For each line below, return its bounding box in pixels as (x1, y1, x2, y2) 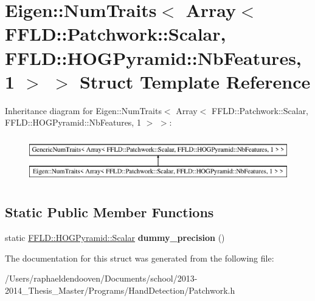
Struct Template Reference (79, 69, 311, 93)
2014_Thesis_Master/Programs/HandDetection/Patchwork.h (5, 284, 235, 297)
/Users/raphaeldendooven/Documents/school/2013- (5, 272, 198, 285)
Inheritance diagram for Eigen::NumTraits (5, 104, 162, 117)
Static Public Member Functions (5, 203, 214, 222)
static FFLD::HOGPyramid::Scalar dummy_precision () (5, 231, 225, 244)
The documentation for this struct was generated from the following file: (5, 251, 274, 264)
